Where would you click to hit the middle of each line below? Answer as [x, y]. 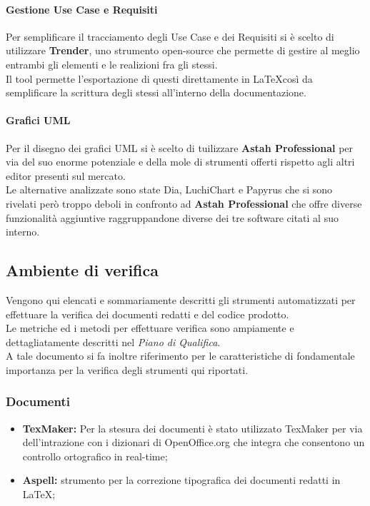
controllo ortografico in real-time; [95, 456]
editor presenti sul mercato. [66, 175]
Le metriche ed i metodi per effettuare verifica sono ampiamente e [150, 328]
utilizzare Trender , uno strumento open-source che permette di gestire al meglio [183, 50]
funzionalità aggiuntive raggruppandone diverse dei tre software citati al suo [172, 217]
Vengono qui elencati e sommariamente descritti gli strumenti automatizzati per [181, 299]
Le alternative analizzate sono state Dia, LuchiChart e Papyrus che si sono [169, 189]
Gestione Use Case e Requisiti [82, 9]
